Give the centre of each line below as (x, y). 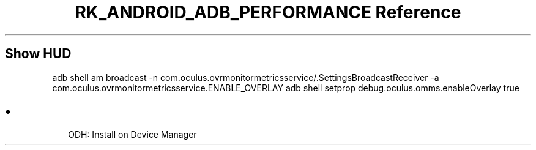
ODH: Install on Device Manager (132, 135)
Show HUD (38, 54)
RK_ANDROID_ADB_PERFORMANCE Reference (268, 12)
